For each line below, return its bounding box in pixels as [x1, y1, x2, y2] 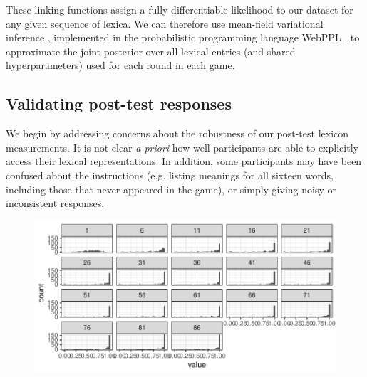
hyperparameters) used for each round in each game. [6, 58, 235, 73]
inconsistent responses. [6, 196, 105, 211]
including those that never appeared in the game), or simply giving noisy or [6, 181, 336, 196]
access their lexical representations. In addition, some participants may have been [6, 154, 362, 169]
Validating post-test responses [6, 92, 232, 115]
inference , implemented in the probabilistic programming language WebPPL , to [6, 30, 360, 45]
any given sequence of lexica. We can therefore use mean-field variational [6, 16, 324, 31]
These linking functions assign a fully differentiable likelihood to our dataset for [6, 2, 353, 16]
